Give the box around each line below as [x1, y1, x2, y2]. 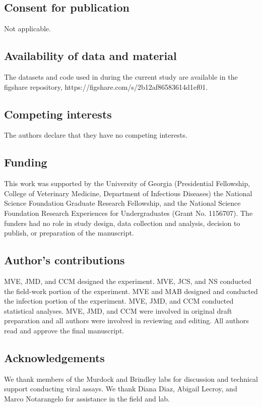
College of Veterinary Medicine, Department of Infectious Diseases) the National [4, 188, 252, 198]
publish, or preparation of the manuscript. [4, 227, 134, 238]
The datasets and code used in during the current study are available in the [4, 72, 238, 82]
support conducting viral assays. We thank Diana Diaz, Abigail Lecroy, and [4, 383, 237, 394]
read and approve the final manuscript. [4, 325, 124, 335]
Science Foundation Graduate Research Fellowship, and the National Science [4, 198, 241, 208]
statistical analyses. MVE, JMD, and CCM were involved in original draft [4, 305, 232, 316]
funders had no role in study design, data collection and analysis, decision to [4, 217, 240, 228]
